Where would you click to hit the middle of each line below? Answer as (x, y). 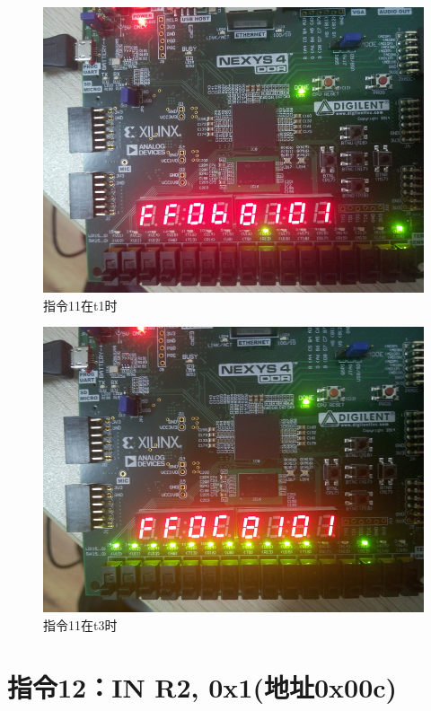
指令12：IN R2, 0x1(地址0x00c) (202, 686)
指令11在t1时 (80, 305)
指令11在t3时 (80, 624)
